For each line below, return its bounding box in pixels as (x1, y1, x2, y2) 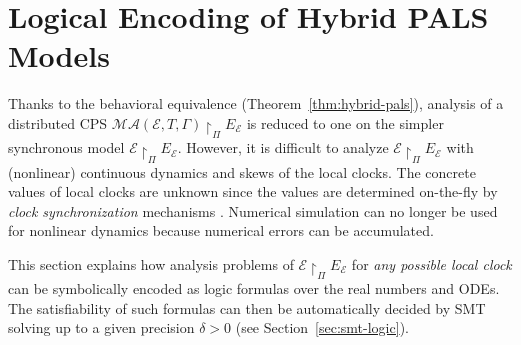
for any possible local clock (351, 253, 512, 274)
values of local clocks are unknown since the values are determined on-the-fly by (8, 181, 498, 202)
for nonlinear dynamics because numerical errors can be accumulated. (8, 220, 434, 241)
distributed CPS (8, 112, 108, 133)
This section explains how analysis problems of (8, 253, 294, 274)
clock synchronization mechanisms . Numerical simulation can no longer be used (8, 200, 498, 221)
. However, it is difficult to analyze (177, 137, 389, 158)
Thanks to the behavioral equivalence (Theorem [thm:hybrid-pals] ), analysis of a (8, 93, 504, 114)
